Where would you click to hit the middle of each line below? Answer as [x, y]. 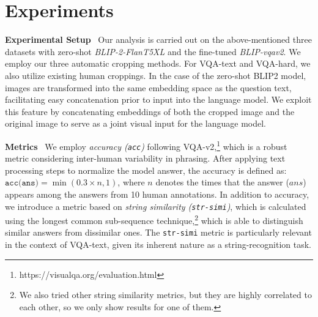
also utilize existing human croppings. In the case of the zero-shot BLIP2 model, [156, 75]
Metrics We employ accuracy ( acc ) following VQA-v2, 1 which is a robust [146, 145]
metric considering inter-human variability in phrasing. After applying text [145, 158]
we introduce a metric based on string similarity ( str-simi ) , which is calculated [156, 206]
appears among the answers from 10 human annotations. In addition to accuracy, [157, 194]
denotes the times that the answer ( [222, 182]
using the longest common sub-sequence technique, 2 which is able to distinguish [154, 219]
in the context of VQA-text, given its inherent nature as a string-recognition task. [158, 244]
